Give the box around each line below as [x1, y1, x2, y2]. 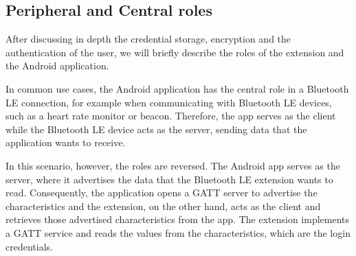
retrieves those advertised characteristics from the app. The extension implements [5, 212, 350, 226]
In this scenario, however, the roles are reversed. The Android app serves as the [5, 158, 340, 172]
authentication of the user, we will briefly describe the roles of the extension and [5, 45, 344, 59]
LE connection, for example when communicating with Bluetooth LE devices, [5, 95, 332, 109]
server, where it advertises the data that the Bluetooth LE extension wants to [5, 172, 333, 186]
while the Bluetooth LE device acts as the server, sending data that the [5, 121, 307, 136]
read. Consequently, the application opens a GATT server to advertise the [5, 185, 318, 200]
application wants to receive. [5, 135, 126, 150]
